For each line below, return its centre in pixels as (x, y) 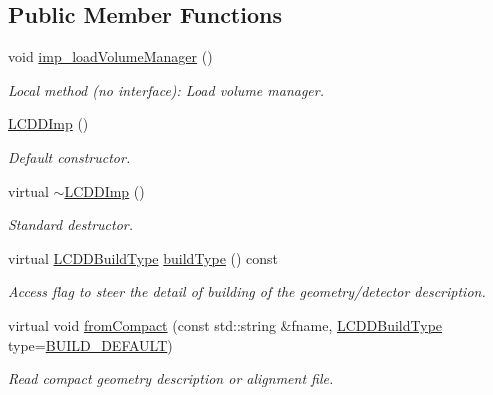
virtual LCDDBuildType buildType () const (143, 257)
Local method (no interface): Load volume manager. (166, 89)
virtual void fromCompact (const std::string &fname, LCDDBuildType (225, 324)
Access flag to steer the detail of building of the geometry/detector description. (247, 291)
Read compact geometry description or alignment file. (171, 378)
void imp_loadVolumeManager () (110, 56)
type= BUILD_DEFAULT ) (90, 344)
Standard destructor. (71, 224)
